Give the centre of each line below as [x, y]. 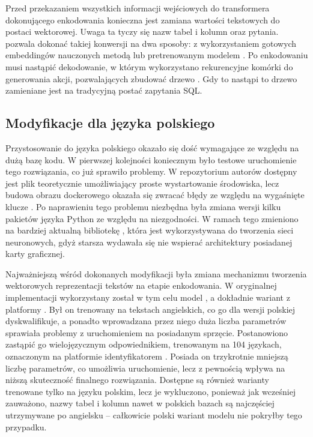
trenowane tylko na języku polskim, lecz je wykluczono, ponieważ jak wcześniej [151, 391]
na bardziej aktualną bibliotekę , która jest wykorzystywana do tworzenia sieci [150, 230]
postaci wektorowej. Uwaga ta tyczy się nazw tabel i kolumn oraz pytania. [142, 32]
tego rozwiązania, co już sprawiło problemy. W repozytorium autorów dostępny [151, 171]
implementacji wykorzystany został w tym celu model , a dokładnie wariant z [148, 297]
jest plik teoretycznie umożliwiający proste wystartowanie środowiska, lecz [142, 183]
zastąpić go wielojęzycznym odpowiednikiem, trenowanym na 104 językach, [144, 344]
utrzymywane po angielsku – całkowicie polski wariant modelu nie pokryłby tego [154, 415]
